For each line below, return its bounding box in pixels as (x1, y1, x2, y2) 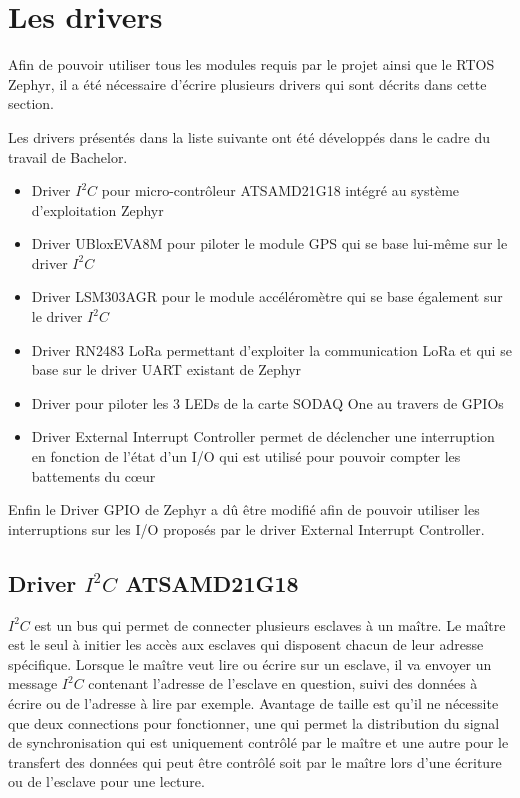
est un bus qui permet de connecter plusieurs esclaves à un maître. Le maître (34, 614, 506, 635)
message (8, 673, 58, 694)
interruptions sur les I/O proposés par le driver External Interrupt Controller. (8, 518, 485, 539)
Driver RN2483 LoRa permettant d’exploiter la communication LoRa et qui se (31, 339, 512, 360)
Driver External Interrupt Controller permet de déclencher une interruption (31, 426, 495, 447)
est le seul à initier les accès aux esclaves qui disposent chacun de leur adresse (8, 634, 484, 655)
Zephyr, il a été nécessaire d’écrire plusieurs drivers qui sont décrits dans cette (8, 73, 487, 94)
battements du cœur (31, 465, 156, 486)
